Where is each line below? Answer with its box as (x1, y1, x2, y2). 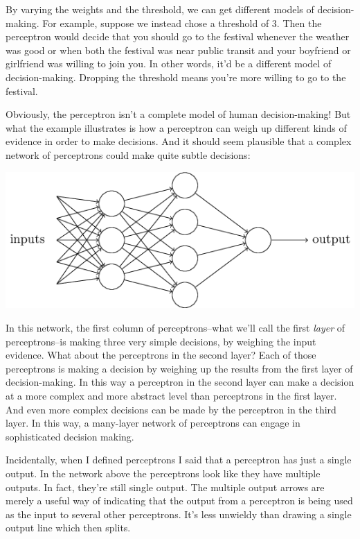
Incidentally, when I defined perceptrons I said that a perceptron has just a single (6, 452, 352, 467)
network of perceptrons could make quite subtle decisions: (6, 147, 251, 162)
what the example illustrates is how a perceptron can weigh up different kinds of (6, 120, 347, 135)
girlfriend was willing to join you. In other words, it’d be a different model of (6, 56, 332, 71)
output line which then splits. (6, 520, 131, 535)
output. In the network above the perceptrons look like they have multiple (6, 465, 321, 480)
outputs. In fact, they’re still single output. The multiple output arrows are (6, 479, 325, 494)
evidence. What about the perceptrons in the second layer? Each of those (6, 348, 316, 362)
